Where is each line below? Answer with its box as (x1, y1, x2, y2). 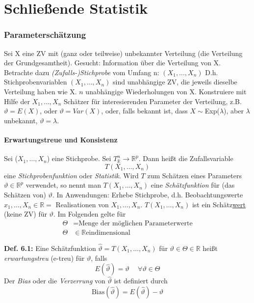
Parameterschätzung (4, 28, 86, 41)
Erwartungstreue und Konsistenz (4, 134, 118, 144)
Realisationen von (55, 199, 109, 209)
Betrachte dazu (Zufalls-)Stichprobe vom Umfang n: (4, 67, 159, 77)
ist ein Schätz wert (192, 199, 246, 209)
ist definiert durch (114, 275, 168, 286)
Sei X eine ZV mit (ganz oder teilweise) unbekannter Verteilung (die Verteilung (4, 48, 243, 58)
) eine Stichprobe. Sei (47, 153, 111, 164)
